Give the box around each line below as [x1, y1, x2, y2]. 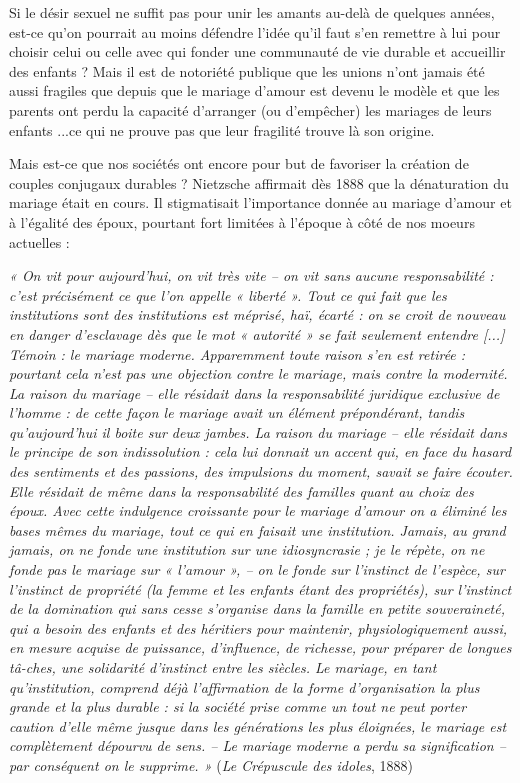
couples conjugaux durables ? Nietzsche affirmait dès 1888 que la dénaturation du [9, 172, 509, 193]
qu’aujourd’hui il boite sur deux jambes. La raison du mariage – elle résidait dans [9, 421, 507, 442]
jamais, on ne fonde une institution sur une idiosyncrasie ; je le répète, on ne [9, 539, 485, 560]
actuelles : [9, 231, 70, 252]
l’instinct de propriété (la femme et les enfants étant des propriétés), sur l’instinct [9, 578, 512, 599]
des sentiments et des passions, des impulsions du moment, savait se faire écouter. [9, 461, 513, 482]
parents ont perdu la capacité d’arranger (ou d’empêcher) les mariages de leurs [9, 99, 492, 120]
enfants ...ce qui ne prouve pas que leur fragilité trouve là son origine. [9, 119, 435, 140]
